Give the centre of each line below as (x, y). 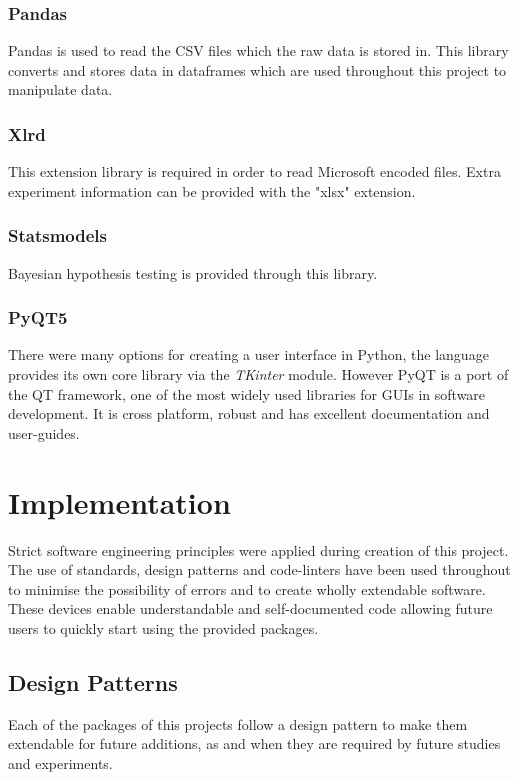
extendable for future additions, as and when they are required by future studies (254, 743)
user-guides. (44, 432)
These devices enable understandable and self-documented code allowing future (250, 608)
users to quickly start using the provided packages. (163, 627)
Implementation (119, 501)
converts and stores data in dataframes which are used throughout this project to (257, 69)
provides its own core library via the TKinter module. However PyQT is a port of (258, 374)
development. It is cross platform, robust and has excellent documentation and (249, 413)
